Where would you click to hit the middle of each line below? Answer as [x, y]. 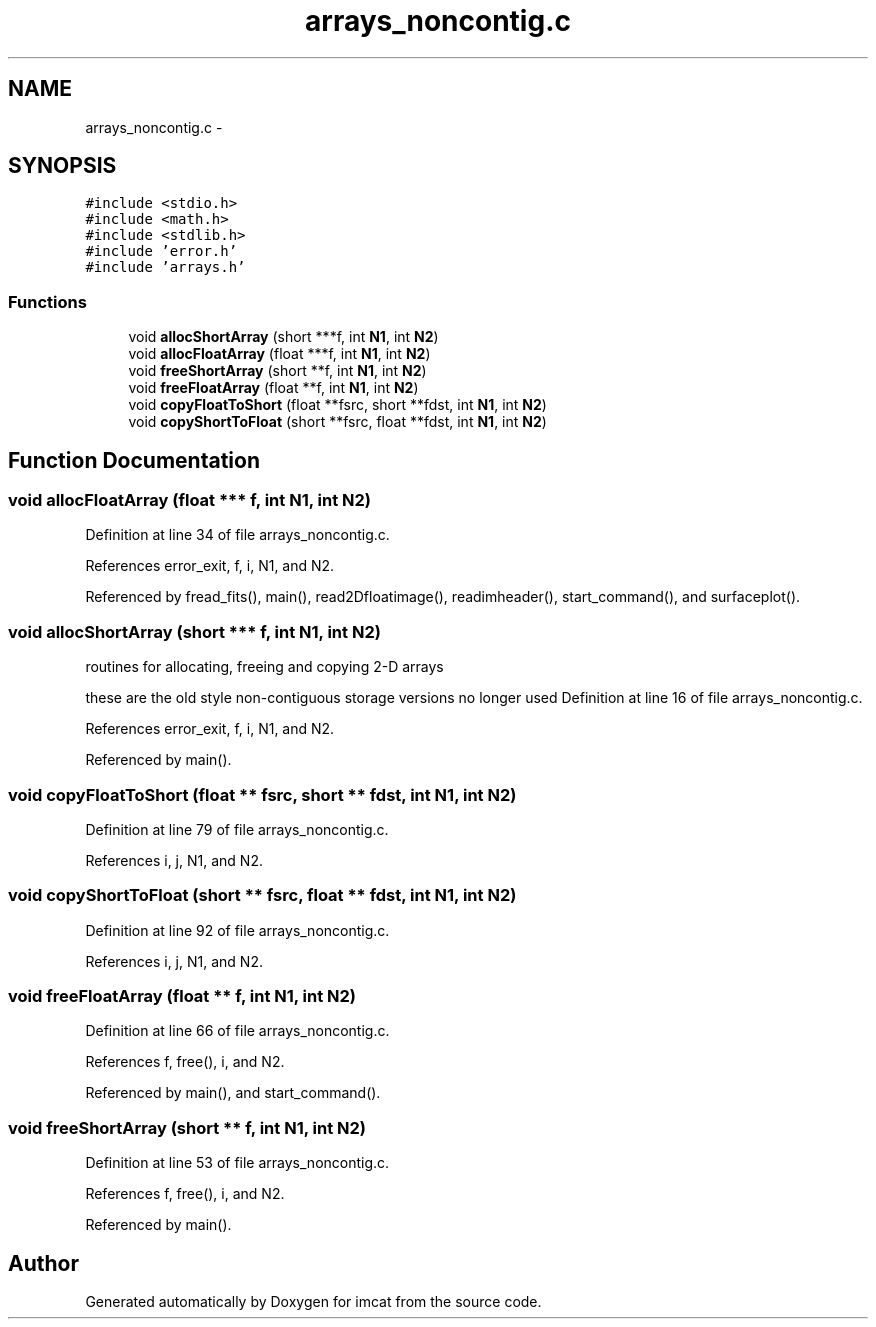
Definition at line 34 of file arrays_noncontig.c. [237, 535]
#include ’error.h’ [161, 251]
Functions [47, 301]
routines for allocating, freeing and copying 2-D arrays [264, 667]
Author [43, 1263]
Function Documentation [134, 460]
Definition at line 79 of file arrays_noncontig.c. [237, 829]
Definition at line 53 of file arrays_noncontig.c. [237, 1163]
